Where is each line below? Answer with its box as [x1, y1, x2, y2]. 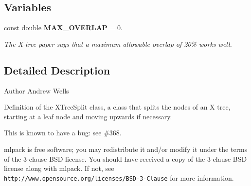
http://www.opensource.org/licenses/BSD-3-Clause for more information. [4, 172, 234, 183]
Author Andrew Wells [4, 85, 69, 95]
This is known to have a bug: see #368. [4, 128, 122, 138]
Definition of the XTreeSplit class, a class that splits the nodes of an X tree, [4, 102, 231, 112]
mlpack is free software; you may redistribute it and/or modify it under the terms [4, 144, 248, 154]
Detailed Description [4, 62, 110, 77]
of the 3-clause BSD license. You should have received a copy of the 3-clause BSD [4, 153, 247, 164]
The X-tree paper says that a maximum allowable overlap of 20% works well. [4, 38, 232, 49]
